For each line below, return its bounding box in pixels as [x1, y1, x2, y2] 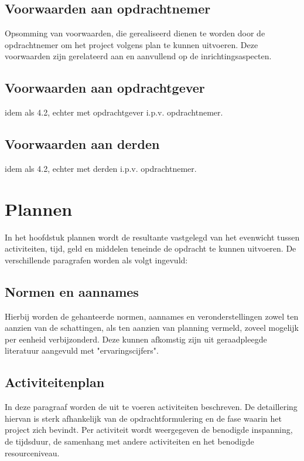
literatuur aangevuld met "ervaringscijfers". [5, 344, 159, 357]
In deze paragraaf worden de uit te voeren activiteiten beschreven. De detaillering [5, 401, 298, 413]
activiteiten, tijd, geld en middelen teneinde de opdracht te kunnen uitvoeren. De [5, 242, 296, 255]
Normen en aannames [5, 282, 139, 300]
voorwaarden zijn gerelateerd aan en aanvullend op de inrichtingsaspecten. [5, 50, 272, 62]
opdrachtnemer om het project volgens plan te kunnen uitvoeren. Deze [5, 38, 258, 50]
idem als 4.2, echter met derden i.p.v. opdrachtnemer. [5, 162, 197, 174]
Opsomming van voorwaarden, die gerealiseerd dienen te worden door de [5, 27, 265, 39]
